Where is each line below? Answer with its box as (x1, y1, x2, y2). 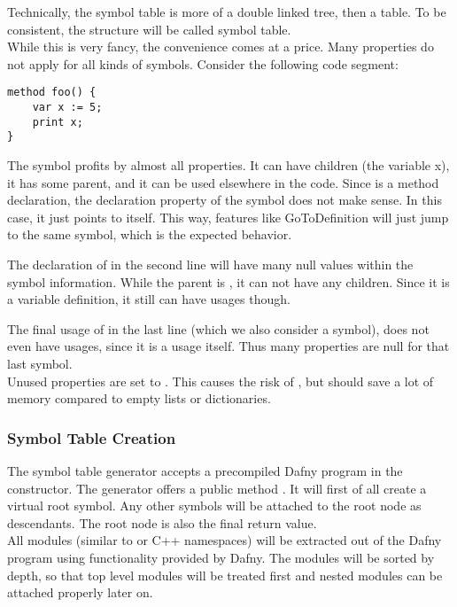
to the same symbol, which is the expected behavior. (7, 225, 292, 244)
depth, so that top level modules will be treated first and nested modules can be (7, 565, 443, 584)
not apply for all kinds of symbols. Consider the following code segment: (7, 54, 399, 73)
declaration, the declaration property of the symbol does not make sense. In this (7, 191, 442, 209)
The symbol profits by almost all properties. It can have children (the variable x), (7, 156, 450, 174)
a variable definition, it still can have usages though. (7, 290, 290, 308)
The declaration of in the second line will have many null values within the (7, 254, 414, 273)
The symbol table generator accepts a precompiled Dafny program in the (7, 461, 403, 479)
